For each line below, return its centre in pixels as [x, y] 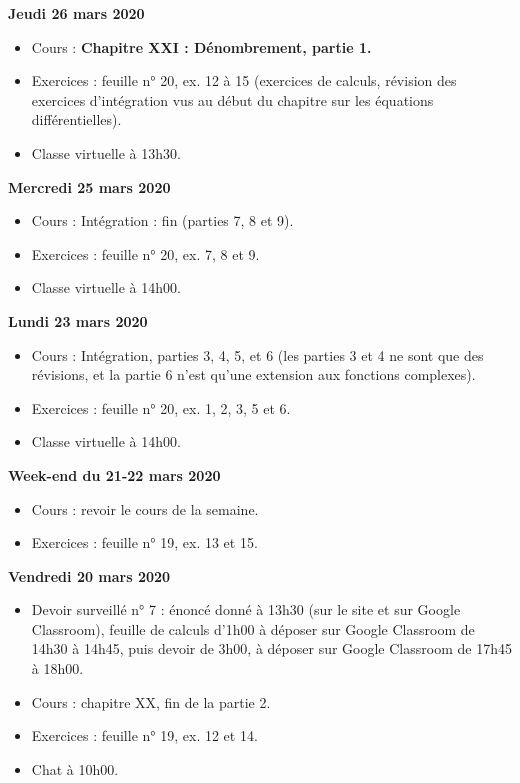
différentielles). [76, 119]
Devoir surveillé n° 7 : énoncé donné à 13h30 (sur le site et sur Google [246, 609]
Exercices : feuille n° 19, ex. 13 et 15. [144, 542]
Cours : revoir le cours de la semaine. [145, 508]
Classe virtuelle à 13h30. [106, 152]
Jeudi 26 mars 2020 [76, 13]
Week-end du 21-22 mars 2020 [114, 474]
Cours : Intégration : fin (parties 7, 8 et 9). [162, 220]
